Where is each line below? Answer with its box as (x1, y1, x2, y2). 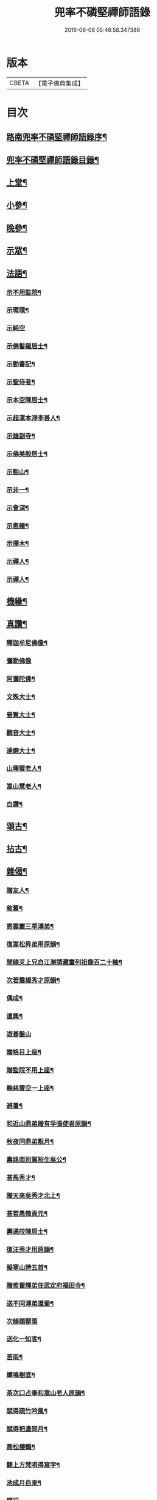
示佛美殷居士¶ (6, 449, 47, 458)
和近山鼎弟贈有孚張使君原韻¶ (6, 1119, 91, 1128)
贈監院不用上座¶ (6, 1065, 54, 1074)
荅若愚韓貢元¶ (6, 1209, 47, 1218)
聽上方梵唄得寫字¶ (6, 1460, 60, 1469)
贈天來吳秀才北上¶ (6, 1192, 60, 1200)
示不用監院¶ (6, 288, 41, 297)
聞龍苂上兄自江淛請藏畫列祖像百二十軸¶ (6, 958, 123, 967)
